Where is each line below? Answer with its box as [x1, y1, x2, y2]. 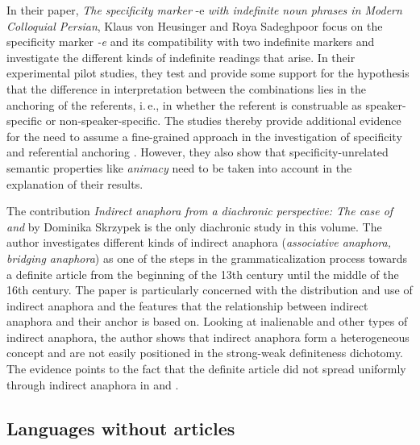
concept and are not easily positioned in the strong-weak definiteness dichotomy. [6, 344, 404, 361]
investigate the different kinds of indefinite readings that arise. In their [6, 48, 356, 65]
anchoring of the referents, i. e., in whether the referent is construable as [6, 96, 362, 113]
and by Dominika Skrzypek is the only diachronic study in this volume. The [6, 218, 382, 235]
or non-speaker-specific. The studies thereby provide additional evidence [45, 112, 401, 129]
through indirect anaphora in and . [6, 376, 179, 393]
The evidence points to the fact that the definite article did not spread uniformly [6, 360, 406, 377]
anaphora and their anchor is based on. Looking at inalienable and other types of [6, 313, 408, 330]
